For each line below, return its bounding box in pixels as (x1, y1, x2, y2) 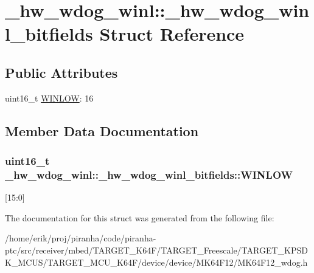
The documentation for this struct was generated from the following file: (5, 211, 274, 224)
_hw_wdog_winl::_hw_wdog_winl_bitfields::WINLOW (5, 167, 293, 182)
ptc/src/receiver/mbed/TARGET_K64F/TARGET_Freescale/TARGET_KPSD (5, 244, 308, 257)
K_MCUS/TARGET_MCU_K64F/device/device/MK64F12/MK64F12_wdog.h (5, 255, 308, 268)
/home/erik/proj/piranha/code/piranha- (5, 232, 156, 244)
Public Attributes (5, 63, 118, 81)
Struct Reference (99, 21, 245, 46)
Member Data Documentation (5, 121, 199, 140)
